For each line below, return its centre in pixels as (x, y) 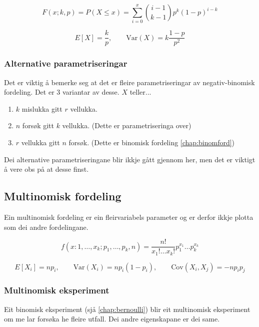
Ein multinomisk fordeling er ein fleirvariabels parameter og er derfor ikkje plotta (129, 217)
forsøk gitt (38, 125)
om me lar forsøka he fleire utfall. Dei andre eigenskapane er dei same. (112, 319)
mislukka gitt (42, 108)
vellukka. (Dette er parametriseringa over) (127, 125)
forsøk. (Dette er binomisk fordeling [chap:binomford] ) (152, 142)
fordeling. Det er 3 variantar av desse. (62, 92)
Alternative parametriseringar (66, 63)
